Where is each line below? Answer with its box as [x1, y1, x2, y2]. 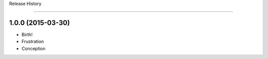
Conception [21, 45, 46, 52]
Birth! [21, 31, 33, 37]
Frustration [21, 39, 44, 45]
